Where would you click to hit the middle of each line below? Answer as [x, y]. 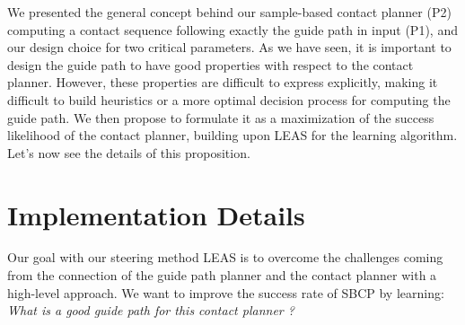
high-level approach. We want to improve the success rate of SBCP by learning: [226, 292]
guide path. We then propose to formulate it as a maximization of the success [221, 117]
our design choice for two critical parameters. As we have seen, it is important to [229, 47]
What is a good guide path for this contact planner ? [151, 310]
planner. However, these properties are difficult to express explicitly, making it [223, 82]
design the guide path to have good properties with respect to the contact [211, 64]
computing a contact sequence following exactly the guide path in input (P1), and [232, 29]
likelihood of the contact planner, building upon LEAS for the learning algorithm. [232, 135]
